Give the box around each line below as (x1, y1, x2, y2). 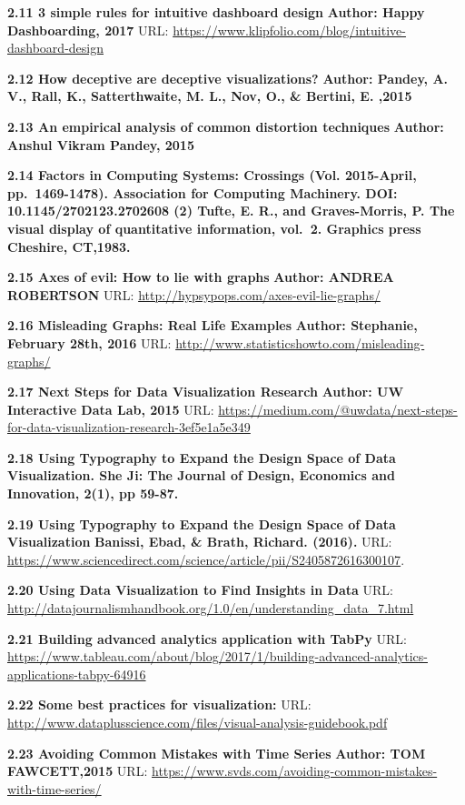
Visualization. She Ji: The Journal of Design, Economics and (7, 466, 395, 485)
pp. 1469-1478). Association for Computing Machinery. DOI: (7, 183, 398, 202)
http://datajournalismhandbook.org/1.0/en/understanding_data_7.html (7, 599, 414, 618)
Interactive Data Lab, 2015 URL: (7, 399, 214, 418)
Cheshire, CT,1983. (7, 236, 131, 256)
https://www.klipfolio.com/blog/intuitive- (173, 20, 406, 39)
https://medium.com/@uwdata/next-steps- (218, 399, 458, 418)
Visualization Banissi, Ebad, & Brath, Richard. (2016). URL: (7, 532, 392, 551)
